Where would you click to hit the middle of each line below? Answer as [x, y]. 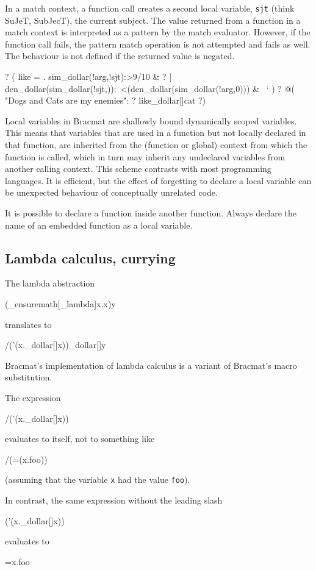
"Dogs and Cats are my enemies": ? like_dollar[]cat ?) [106, 100]
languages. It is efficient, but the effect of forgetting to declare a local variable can [158, 180]
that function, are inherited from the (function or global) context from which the [156, 144]
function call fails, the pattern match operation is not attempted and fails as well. [158, 44]
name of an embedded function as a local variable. [99, 225]
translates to [28, 324]
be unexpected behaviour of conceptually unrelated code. [111, 192]
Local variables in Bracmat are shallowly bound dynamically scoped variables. [151, 120]
